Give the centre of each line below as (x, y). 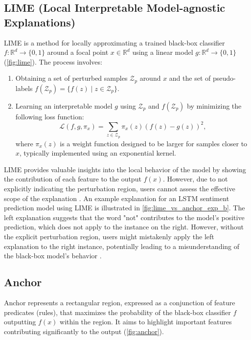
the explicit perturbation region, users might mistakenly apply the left (109, 236)
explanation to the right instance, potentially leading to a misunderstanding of (122, 246)
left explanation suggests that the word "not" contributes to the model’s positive (124, 217)
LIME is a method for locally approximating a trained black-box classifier (114, 42)
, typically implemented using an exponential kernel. (98, 153)
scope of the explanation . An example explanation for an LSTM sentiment (117, 198)
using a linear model (163, 52)
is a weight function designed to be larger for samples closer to (154, 143)
